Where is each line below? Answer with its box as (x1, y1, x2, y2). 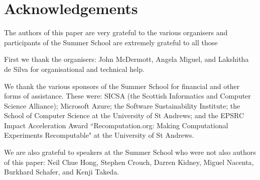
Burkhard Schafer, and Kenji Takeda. (4, 166, 119, 177)
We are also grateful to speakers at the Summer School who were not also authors (4, 147, 256, 157)
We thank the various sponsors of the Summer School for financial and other (4, 80, 240, 91)
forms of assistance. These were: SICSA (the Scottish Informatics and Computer (4, 91, 251, 101)
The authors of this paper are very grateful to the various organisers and (4, 27, 228, 38)
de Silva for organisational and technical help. (4, 63, 145, 74)
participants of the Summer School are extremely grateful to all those (4, 37, 218, 47)
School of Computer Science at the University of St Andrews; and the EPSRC (4, 110, 244, 121)
